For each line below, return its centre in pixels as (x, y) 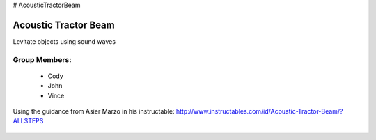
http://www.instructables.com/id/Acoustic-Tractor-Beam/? (260, 111)
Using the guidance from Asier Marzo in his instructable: (94, 111)
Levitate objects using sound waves (64, 41)
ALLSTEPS (28, 121)
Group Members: (42, 59)
